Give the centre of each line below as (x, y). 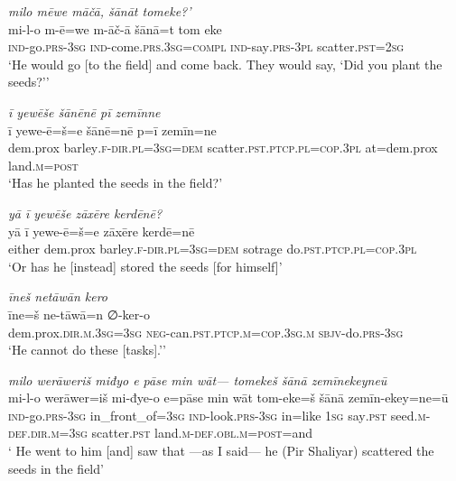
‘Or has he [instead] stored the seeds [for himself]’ (145, 266)
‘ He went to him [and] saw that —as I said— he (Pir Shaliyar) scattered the (221, 451)
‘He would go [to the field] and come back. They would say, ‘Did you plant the (225, 64)
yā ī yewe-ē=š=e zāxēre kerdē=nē (102, 231)
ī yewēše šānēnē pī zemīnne (84, 111)
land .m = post (43, 165)
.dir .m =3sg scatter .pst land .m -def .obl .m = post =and (170, 433)
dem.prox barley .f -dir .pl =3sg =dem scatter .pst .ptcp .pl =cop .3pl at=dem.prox (223, 148)
